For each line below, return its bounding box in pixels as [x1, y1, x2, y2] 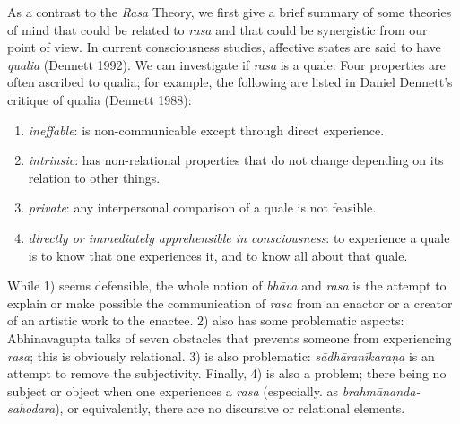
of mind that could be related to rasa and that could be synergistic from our [7, 20, 428, 39]
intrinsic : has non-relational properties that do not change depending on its [28, 151, 444, 169]
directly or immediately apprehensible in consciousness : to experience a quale [28, 228, 450, 247]
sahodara [7, 399, 56, 418]
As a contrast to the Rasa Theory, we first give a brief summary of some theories [7, 3, 452, 21]
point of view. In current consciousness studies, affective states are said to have [7, 38, 441, 56]
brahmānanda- [342, 381, 421, 400]
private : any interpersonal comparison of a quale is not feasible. [28, 198, 377, 217]
